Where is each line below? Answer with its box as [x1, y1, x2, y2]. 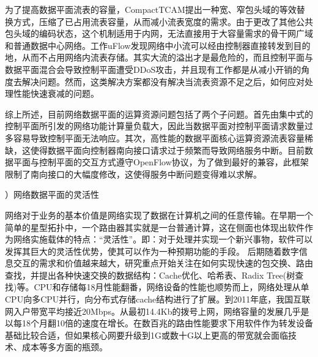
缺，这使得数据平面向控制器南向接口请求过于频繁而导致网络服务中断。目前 [5, 143, 305, 156]
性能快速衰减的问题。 [13, 87, 99, 100]
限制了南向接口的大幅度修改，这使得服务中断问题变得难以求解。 [5, 167, 262, 180]
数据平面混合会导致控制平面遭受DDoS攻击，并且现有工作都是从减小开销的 [5, 62, 301, 75]
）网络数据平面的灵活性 [5, 188, 99, 201]
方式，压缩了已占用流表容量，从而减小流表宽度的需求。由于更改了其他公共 [13, 15, 313, 28]
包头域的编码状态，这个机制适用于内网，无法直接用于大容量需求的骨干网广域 [5, 27, 313, 40]
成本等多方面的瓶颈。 [21, 340, 108, 353]
